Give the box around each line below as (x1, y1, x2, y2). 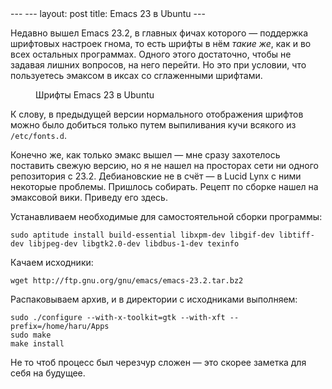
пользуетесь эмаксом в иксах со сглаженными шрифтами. (10, 70, 263, 81)
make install (10, 339, 65, 349)
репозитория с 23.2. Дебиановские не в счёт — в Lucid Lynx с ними (10, 170, 302, 182)
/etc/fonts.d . (10, 130, 67, 141)
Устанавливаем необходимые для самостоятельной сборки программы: (10, 211, 323, 222)
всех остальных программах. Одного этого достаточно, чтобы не (10, 48, 292, 60)
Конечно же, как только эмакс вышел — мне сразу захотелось (10, 149, 281, 161)
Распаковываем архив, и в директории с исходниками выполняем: (10, 293, 298, 305)
